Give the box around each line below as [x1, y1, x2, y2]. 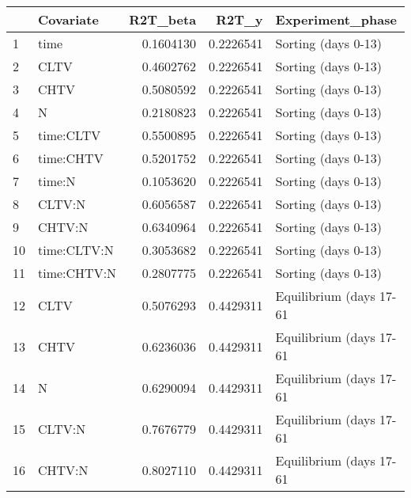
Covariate [38, 10, 99, 29]
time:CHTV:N [38, 264, 117, 282]
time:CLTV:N [38, 241, 114, 259]
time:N [38, 172, 76, 190]
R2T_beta [129, 10, 197, 29]
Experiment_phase [275, 10, 397, 29]
